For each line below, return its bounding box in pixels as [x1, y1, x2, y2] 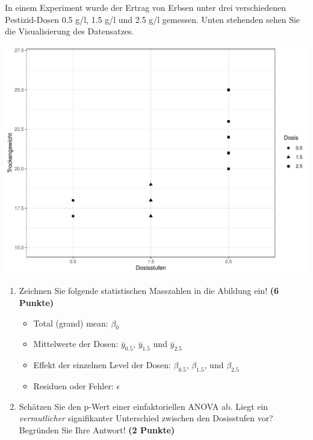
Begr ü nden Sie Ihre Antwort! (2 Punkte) [19, 423, 175, 436]
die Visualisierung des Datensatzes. [5, 25, 134, 37]
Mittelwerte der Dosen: [33, 337, 119, 350]
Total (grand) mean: [33, 316, 108, 329]
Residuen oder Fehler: [33, 379, 114, 392]
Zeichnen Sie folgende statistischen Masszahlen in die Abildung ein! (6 [19, 284, 279, 297]
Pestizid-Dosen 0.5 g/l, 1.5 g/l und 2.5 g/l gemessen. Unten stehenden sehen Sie [5, 13, 300, 25]
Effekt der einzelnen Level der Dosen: [33, 359, 171, 371]
